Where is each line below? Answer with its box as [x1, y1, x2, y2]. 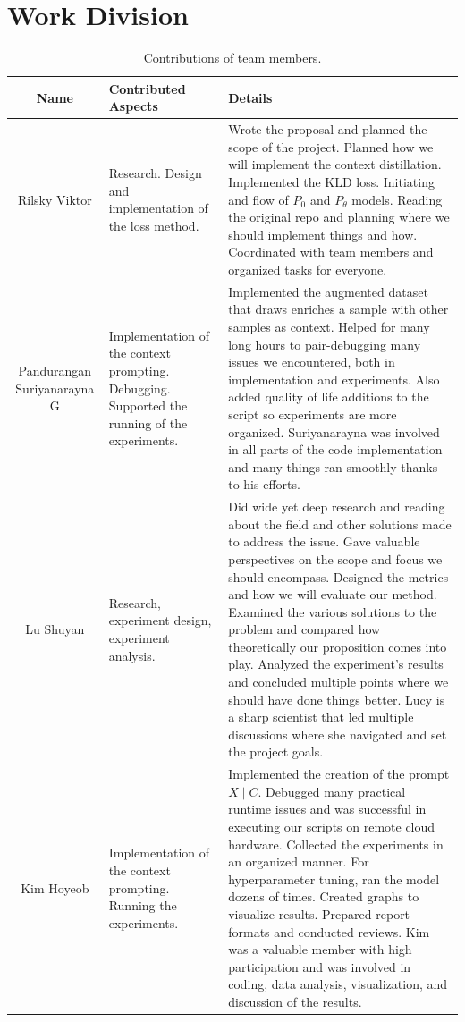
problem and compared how [228, 620, 381, 638]
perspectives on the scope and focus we [228, 549, 443, 568]
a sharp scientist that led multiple [228, 707, 414, 726]
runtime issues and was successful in [228, 799, 427, 818]
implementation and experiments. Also [228, 369, 440, 388]
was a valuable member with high [228, 940, 412, 959]
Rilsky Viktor [17, 190, 92, 208]
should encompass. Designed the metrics [228, 567, 449, 586]
